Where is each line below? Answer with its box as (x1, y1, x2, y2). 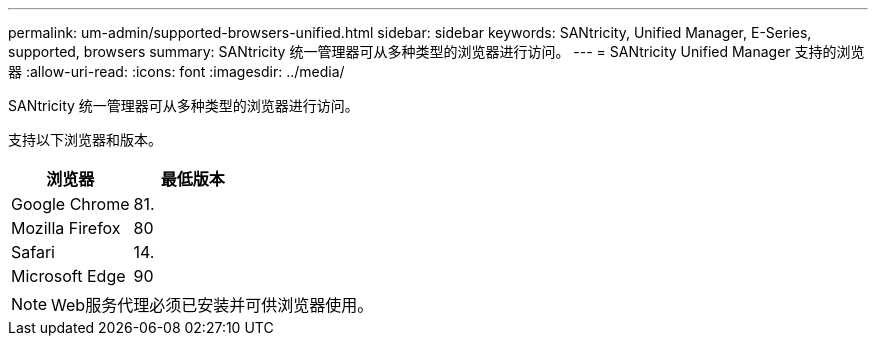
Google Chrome (11, 194, 130, 214)
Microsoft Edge (11, 266, 126, 286)
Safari (11, 242, 55, 262)
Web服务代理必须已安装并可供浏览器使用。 (51, 295, 374, 315)
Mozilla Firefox (11, 218, 121, 238)
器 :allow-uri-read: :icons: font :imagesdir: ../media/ (8, 63, 345, 80)
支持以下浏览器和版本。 (8, 131, 162, 148)
